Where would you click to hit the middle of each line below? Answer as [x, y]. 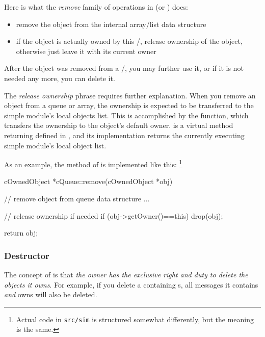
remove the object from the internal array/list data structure [111, 24]
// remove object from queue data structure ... [77, 198]
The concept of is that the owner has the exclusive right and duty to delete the [126, 274]
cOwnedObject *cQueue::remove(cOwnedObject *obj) [88, 181]
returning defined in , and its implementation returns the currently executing [124, 135]
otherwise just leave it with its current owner [86, 51]
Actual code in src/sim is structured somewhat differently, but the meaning [135, 319]
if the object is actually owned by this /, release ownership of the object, [129, 41]
